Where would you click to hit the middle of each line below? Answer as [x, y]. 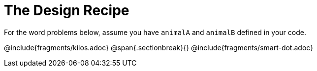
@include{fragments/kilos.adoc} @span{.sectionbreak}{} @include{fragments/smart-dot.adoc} [159, 47]
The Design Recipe [67, 10]
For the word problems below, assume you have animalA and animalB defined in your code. [155, 32]
